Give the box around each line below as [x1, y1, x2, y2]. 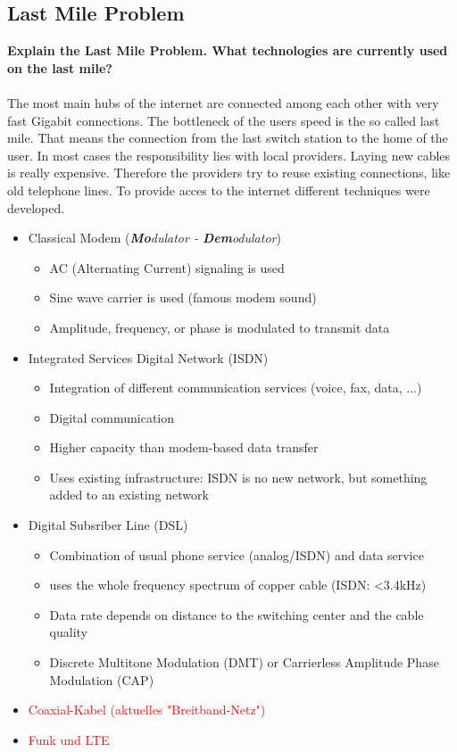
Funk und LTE [28, 730, 110, 748]
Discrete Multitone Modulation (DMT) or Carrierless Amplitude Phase [49, 653, 439, 672]
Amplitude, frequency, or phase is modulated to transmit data [49, 318, 390, 336]
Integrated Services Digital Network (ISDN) [28, 348, 269, 367]
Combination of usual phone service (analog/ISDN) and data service [49, 545, 424, 564]
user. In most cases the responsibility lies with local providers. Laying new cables [7, 145, 451, 164]
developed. [7, 198, 65, 217]
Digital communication [49, 408, 175, 426]
